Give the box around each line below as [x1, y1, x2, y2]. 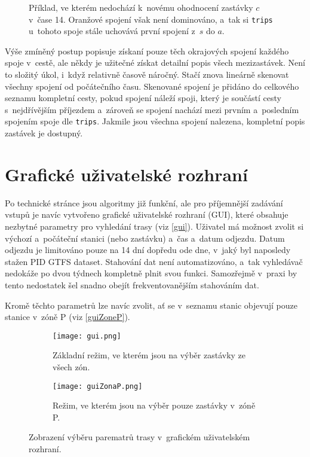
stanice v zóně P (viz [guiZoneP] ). [5, 310, 130, 323]
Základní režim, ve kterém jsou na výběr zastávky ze [53, 349, 246, 361]
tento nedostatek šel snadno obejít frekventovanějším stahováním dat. [5, 278, 259, 291]
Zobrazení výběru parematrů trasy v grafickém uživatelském [29, 431, 250, 443]
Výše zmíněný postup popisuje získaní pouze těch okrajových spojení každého [5, 44, 289, 57]
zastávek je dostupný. [5, 127, 83, 139]
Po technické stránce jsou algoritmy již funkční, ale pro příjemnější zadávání [5, 196, 283, 209]
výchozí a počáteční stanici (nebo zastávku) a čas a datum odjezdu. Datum [5, 231, 285, 244]
